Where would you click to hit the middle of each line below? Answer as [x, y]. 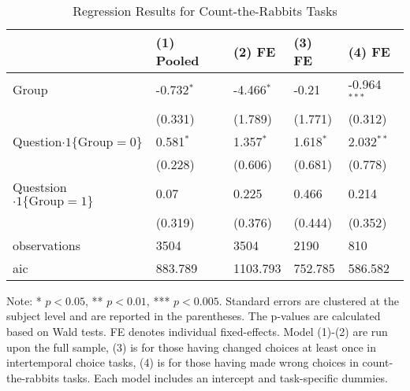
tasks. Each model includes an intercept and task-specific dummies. [225, 377]
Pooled [177, 60]
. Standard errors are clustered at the [309, 300]
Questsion [40, 186]
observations [47, 245]
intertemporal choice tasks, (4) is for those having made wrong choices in [183, 362]
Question [37, 141]
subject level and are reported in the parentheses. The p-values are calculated [194, 316]
